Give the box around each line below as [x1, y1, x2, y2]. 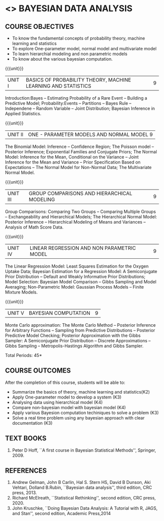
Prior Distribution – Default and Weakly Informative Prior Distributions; [5, 274, 145, 279]
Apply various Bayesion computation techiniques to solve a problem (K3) [12, 410, 159, 416]
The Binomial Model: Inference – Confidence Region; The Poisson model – [5, 144, 154, 149]
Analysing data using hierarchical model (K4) [12, 399, 103, 405]
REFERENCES [5, 467, 47, 475]
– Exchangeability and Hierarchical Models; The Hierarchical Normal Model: [5, 214, 157, 220]
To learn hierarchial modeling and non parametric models [12, 51, 128, 57]
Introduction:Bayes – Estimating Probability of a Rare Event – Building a [5, 95, 147, 101]
